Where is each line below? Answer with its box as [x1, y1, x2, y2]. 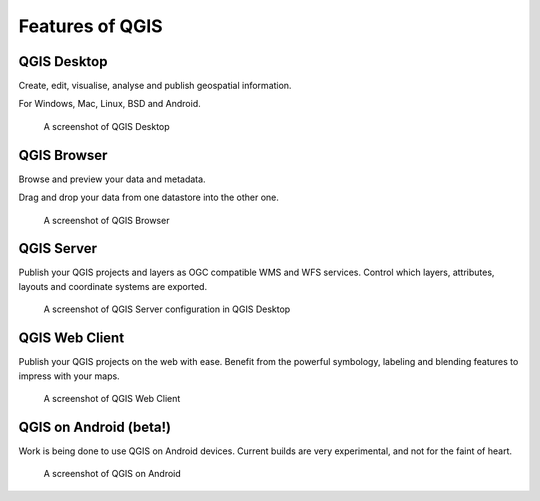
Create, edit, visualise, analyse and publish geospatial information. [18, 80, 292, 92]
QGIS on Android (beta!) [18, 418, 172, 435]
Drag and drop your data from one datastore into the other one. [18, 191, 280, 204]
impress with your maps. [18, 370, 120, 382]
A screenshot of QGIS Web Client [43, 392, 181, 404]
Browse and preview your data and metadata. [18, 173, 206, 185]
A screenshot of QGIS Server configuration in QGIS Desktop [43, 303, 291, 315]
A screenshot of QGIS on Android [43, 468, 182, 480]
